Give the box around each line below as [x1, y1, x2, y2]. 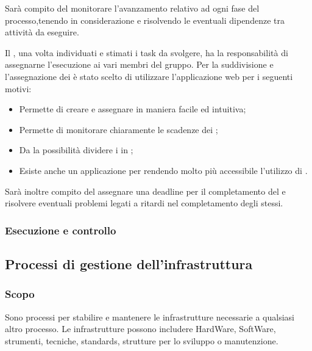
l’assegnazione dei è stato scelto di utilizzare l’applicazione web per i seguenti [5, 70, 293, 82]
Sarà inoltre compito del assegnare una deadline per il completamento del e [5, 184, 286, 197]
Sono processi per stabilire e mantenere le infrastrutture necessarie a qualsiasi [5, 310, 294, 323]
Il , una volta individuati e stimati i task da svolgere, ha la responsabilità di [5, 46, 288, 59]
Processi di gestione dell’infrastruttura [5, 254, 253, 273]
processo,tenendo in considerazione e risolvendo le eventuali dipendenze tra [5, 13, 285, 26]
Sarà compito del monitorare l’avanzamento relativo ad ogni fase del [5, 2, 260, 14]
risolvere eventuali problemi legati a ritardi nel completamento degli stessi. [5, 197, 283, 209]
